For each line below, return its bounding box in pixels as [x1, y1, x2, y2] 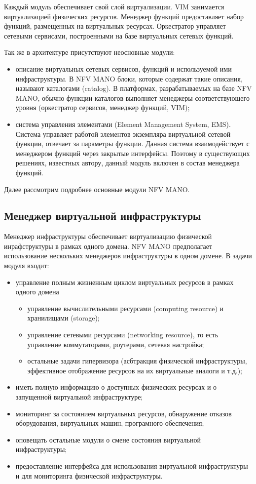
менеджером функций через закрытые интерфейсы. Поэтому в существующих [15, 148, 250, 158]
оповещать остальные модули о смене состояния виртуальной [15, 434, 201, 444]
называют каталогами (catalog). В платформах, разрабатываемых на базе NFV [15, 83, 252, 93]
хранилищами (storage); [27, 313, 100, 323]
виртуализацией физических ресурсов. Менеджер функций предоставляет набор [4, 11, 244, 21]
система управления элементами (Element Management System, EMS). [15, 119, 231, 129]
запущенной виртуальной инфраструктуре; [15, 392, 143, 402]
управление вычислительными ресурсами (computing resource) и [27, 303, 224, 313]
